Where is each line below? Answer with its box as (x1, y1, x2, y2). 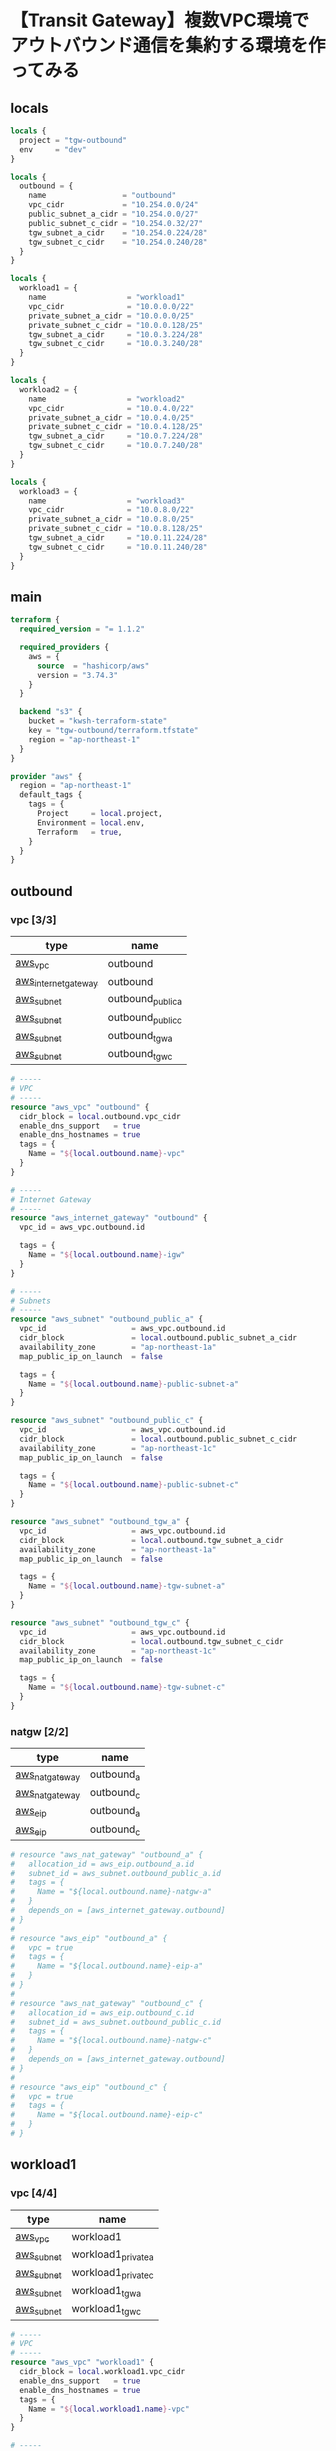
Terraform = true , (36, 827, 123, 837)
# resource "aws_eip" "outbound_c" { (10, 2082, 168, 2092)
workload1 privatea (71, 2247, 154, 2263)
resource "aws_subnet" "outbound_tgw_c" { (10, 1617, 190, 1628)
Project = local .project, (36, 809, 163, 819)
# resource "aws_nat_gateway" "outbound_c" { (10, 1998, 203, 2008)
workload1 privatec (71, 2265, 154, 2281)
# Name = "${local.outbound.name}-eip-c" (10, 2110, 203, 2120)
